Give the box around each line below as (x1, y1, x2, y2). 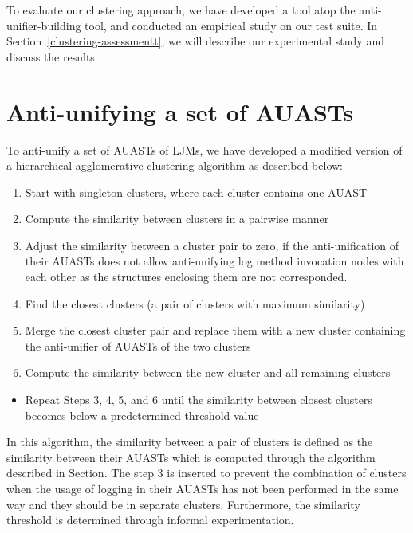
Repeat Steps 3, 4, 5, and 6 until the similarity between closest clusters (25, 391, 372, 408)
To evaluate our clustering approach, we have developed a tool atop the (6, 2, 356, 18)
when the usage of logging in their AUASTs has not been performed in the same (6, 480, 399, 496)
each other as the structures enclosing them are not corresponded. (25, 268, 348, 285)
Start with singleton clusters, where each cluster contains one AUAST (25, 183, 368, 200)
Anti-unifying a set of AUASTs (6, 95, 354, 127)
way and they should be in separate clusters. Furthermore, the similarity (6, 496, 360, 512)
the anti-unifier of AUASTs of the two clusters (25, 337, 251, 354)
